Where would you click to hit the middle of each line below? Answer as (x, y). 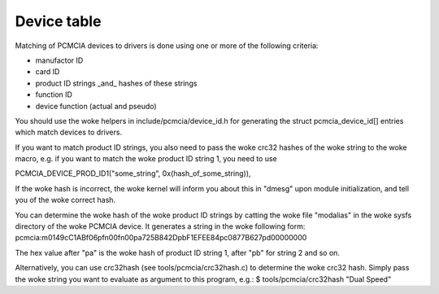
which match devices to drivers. (68, 132)
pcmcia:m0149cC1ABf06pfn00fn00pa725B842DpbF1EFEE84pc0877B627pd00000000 (161, 238)
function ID (54, 94)
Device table (58, 21)
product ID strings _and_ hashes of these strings (116, 83)
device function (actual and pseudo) (96, 106)
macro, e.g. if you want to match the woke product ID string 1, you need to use (146, 159)
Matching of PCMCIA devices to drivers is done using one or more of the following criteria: (167, 46)
